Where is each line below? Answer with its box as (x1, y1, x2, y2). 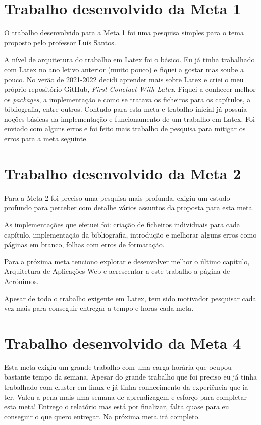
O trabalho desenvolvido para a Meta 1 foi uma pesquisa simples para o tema (4, 27, 244, 38)
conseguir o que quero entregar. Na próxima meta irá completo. (4, 411, 200, 421)
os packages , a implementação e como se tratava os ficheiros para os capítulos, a (4, 93, 251, 104)
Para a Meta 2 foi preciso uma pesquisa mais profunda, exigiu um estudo (4, 192, 230, 203)
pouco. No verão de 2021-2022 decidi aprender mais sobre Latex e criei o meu (4, 74, 244, 84)
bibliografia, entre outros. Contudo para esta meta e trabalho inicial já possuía (4, 104, 247, 114)
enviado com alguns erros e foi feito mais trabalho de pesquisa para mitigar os (4, 123, 246, 134)
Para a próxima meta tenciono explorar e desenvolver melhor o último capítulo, (4, 256, 250, 266)
